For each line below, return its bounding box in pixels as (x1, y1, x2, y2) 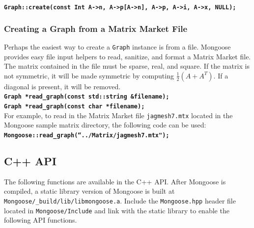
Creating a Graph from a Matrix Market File (4, 22, 188, 34)
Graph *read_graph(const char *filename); (4, 102, 145, 110)
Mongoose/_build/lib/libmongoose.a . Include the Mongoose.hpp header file (4, 195, 236, 205)
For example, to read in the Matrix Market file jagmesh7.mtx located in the (4, 110, 233, 120)
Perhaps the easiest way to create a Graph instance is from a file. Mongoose (4, 41, 231, 51)
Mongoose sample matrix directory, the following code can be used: (4, 120, 206, 130)
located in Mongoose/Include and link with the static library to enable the (4, 205, 229, 215)
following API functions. (4, 215, 77, 225)
